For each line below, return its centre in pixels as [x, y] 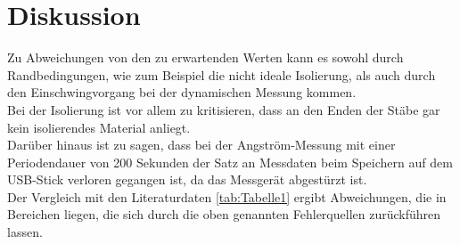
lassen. [25, 232]
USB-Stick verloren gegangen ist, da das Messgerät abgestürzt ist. [187, 179]
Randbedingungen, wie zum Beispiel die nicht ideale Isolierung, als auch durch [222, 74]
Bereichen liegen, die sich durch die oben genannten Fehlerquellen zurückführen [224, 214]
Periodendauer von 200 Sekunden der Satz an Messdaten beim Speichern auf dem [230, 162]
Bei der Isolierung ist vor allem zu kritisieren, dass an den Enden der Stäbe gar [224, 109]
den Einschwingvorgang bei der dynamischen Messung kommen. [182, 92]
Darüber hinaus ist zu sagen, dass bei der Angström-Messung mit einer [201, 145]
